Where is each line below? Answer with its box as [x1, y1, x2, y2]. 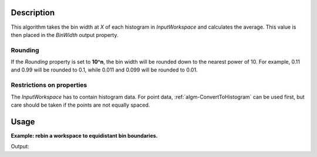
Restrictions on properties [11, 81, 87, 89]
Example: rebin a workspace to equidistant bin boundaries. [11, 132, 158, 139]
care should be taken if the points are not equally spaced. [11, 101, 150, 108]
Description [11, 8, 55, 18]
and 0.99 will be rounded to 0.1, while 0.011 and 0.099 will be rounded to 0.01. [11, 66, 198, 73]
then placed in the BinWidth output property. [11, 31, 119, 38]
